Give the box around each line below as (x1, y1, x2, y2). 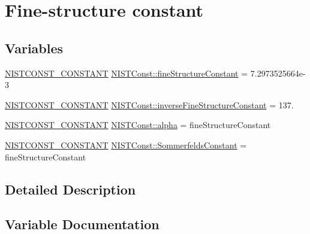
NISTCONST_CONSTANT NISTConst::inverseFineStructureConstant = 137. (5, 98, 294, 111)
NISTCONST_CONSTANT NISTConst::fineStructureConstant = (5, 66, 248, 79)
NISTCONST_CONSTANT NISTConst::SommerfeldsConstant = (5, 138, 247, 151)
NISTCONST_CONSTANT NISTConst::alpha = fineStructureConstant (5, 118, 271, 131)
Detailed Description (5, 180, 136, 198)
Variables (5, 38, 64, 57)
